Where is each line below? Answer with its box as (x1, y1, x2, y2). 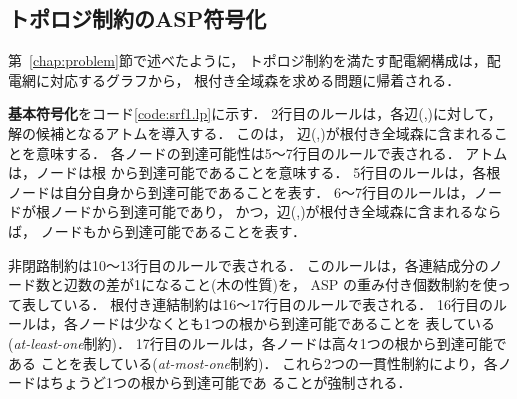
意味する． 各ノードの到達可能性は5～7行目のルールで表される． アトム (35, 142, 508, 163)
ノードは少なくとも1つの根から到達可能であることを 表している (77, 313, 496, 334)
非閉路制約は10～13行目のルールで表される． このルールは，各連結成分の (8, 254, 489, 275)
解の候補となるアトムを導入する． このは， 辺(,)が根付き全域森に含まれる (8, 122, 494, 143)
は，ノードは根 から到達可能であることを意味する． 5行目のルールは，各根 (8, 162, 501, 183)
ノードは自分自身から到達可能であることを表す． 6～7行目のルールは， (8, 181, 474, 202)
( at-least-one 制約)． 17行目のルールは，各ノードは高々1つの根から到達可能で (8, 332, 507, 353)
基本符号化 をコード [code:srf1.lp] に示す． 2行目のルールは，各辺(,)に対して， (8, 103, 502, 124)
